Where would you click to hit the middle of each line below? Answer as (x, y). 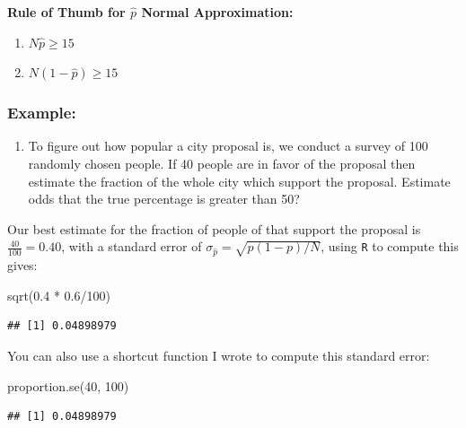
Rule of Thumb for (66, 12)
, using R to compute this (390, 246)
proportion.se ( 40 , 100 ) (68, 385)
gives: (22, 265)
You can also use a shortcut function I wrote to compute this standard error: (219, 355)
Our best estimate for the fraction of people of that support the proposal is (214, 228)
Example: (42, 113)
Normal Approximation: (217, 12)
